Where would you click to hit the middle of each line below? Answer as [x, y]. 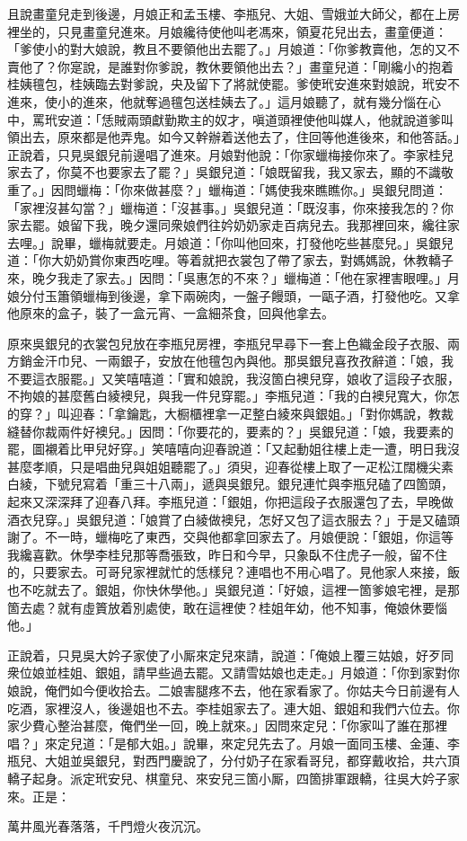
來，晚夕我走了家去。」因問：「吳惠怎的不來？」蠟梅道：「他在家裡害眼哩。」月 [233, 277]
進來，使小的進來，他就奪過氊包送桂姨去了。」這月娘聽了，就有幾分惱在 [218, 101]
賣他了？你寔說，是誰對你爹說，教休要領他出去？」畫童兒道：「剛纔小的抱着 [230, 66]
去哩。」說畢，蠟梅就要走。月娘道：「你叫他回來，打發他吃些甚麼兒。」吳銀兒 [230, 242]
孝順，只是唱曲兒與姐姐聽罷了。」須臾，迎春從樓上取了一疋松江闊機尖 [236, 466]
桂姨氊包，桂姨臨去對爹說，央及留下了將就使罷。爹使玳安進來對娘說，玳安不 [233, 84]
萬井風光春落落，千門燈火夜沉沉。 [108, 826]
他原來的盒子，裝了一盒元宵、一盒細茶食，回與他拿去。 [171, 313]
